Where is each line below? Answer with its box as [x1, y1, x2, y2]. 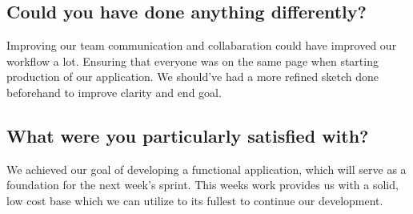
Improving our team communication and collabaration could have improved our [6, 37, 397, 54]
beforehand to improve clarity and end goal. [6, 83, 222, 100]
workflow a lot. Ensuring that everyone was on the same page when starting [6, 52, 379, 69]
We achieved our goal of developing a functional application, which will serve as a [6, 160, 407, 177]
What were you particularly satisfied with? [6, 123, 369, 147]
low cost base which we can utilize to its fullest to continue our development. [6, 192, 383, 208]
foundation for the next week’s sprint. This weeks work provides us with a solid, [6, 176, 399, 193]
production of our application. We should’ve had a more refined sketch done [6, 68, 379, 85]
